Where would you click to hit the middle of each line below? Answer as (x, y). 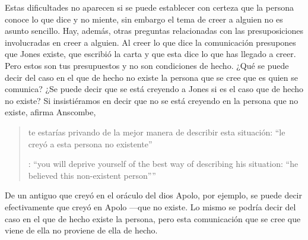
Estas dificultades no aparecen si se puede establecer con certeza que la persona (149, 7)
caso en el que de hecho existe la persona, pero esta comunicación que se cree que (153, 218)
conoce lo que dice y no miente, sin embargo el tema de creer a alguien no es (144, 19)
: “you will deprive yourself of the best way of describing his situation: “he (163, 164)
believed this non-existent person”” (92, 175)
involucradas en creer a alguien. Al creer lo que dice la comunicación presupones (150, 42)
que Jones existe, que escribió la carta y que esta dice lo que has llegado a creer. (150, 54)
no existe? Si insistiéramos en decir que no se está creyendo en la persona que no (152, 100)
